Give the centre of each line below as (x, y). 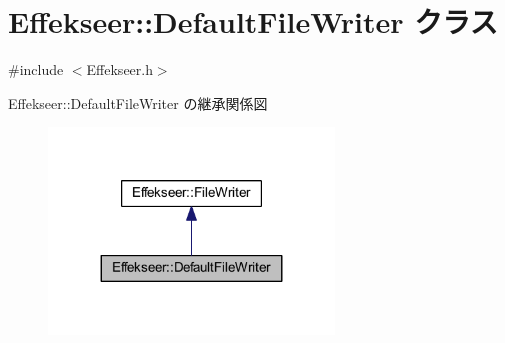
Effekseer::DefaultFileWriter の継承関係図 (138, 102)
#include (36, 69)
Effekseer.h (119, 69)
